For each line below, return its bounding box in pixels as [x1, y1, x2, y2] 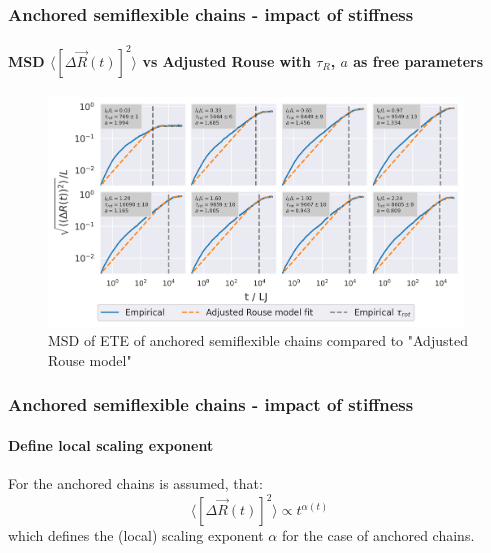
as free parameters [353, 50, 484, 71]
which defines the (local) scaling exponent [8, 525, 264, 546]
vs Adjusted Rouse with [142, 50, 311, 71]
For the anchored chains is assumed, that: [8, 472, 263, 493]
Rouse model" [48, 349, 132, 370]
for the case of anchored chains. [281, 525, 475, 546]
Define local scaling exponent [8, 434, 214, 455]
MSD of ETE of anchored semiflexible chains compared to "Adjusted [48, 330, 468, 351]
